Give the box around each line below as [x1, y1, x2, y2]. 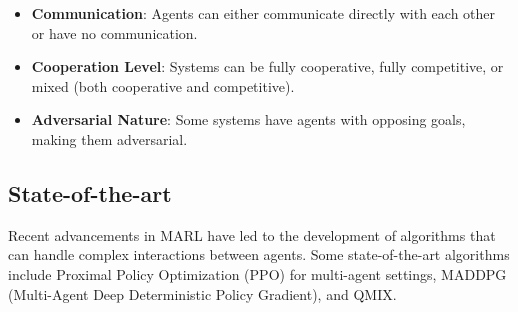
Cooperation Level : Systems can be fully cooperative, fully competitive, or [31, 56, 504, 77]
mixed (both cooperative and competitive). [31, 75, 295, 96]
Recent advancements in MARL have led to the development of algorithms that [8, 224, 496, 245]
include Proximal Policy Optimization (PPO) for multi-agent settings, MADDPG [8, 263, 507, 284]
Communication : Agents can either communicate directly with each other [31, 3, 496, 23]
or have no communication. [31, 22, 198, 43]
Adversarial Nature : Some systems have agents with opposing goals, [31, 109, 466, 130]
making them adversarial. [31, 128, 188, 149]
